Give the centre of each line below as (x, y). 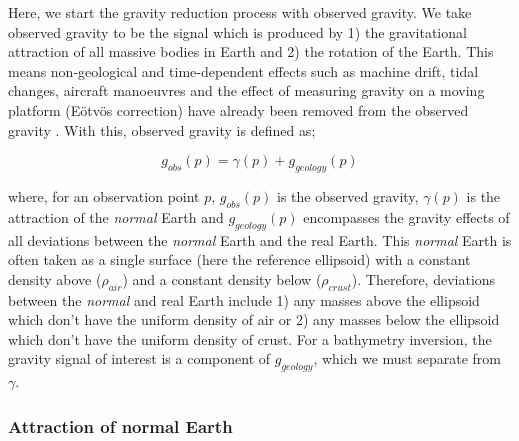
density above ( (55, 278)
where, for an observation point (104, 195)
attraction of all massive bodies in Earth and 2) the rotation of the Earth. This (251, 51)
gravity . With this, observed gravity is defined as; (162, 129)
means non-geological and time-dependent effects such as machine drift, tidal (243, 70)
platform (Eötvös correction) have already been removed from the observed (238, 109)
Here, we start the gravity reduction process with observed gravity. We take (240, 12)
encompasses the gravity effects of (406, 216)
